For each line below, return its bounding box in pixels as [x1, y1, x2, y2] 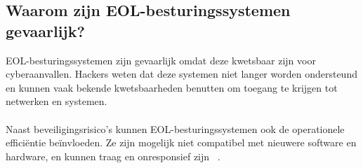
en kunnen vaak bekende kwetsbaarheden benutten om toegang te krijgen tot [6, 80, 338, 94]
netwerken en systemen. [6, 94, 107, 108]
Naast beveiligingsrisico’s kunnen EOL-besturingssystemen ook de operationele [6, 121, 345, 136]
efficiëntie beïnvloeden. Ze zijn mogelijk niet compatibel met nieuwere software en [6, 135, 357, 150]
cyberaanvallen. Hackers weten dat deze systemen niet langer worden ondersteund [6, 66, 357, 81]
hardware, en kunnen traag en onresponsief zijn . [6, 148, 220, 163]
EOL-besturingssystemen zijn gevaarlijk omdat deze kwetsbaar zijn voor [6, 52, 316, 67]
